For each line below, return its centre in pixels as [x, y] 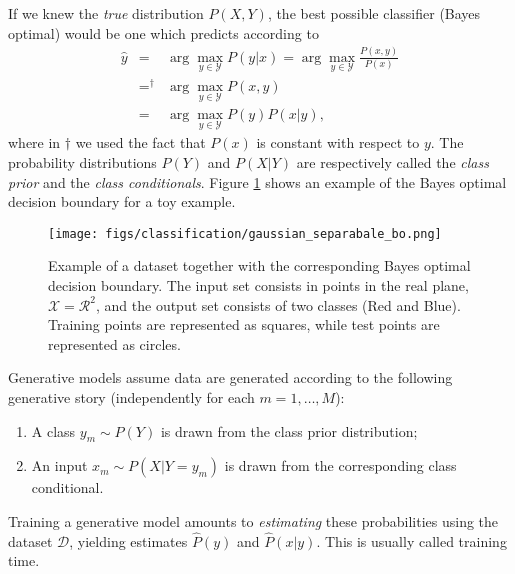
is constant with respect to [338, 142]
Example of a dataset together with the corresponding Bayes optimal [259, 265]
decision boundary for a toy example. [122, 201]
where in [34, 142]
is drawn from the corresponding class [340, 465]
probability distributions [82, 161]
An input [59, 465]
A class [53, 430]
